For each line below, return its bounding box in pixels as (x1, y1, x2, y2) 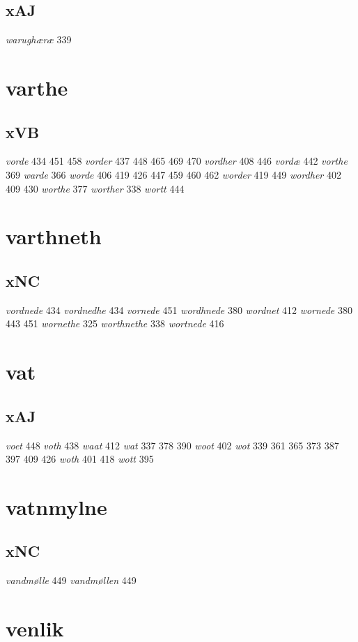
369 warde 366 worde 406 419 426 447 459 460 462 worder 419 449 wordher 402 (6, 167, 341, 181)
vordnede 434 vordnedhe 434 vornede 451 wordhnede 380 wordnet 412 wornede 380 (6, 302, 352, 317)
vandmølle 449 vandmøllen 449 (6, 573, 137, 588)
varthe (6, 73, 68, 101)
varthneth (6, 222, 102, 251)
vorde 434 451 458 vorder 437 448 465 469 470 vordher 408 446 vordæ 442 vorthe (6, 154, 348, 168)
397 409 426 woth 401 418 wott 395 (6, 451, 154, 466)
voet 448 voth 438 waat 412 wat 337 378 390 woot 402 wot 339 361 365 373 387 (6, 438, 339, 452)
